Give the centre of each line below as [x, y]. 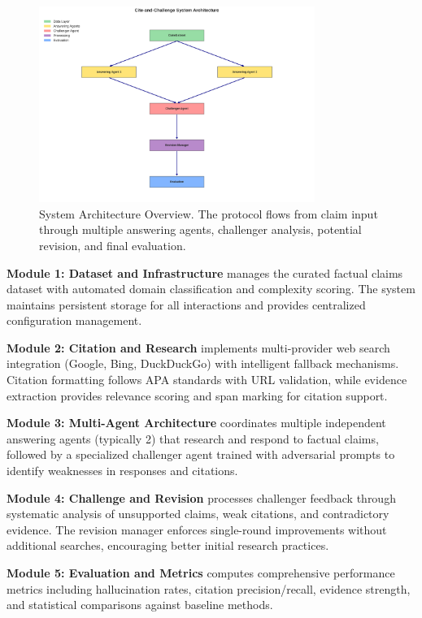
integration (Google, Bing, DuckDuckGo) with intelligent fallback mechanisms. [203, 363]
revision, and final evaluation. [113, 245]
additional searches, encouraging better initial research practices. [168, 545]
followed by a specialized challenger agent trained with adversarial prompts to [201, 454]
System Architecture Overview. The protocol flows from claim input [209, 213]
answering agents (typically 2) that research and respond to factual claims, [193, 438]
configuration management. [74, 320]
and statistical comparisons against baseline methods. [140, 605]
